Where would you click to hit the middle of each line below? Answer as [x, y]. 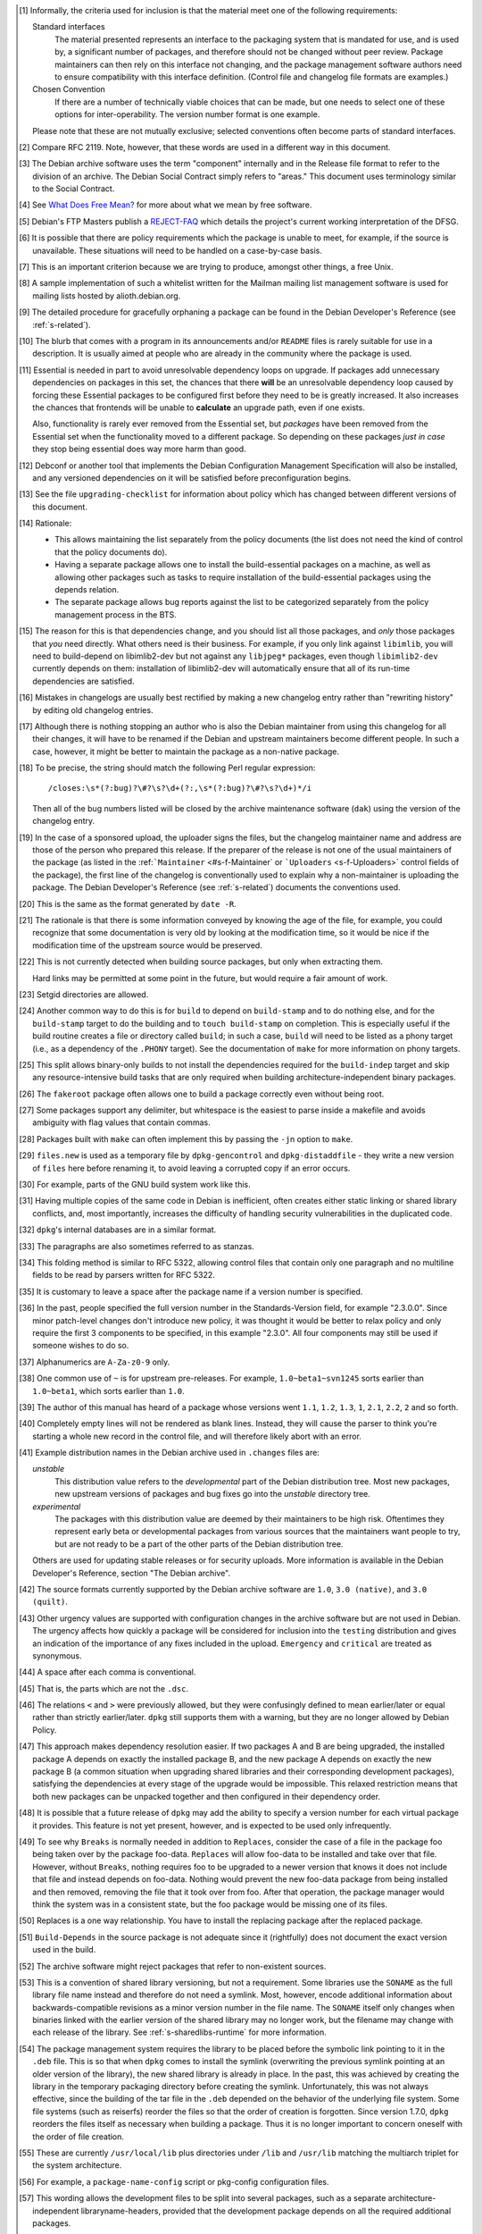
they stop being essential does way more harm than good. [139, 449]
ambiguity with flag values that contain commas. [121, 1122]
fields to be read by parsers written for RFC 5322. [124, 1275]
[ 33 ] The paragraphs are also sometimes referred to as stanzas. [137, 1246]
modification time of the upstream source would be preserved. [147, 945]
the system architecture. [77, 2165]
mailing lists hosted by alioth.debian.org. [107, 296]
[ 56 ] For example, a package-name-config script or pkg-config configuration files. [174, 2181]
